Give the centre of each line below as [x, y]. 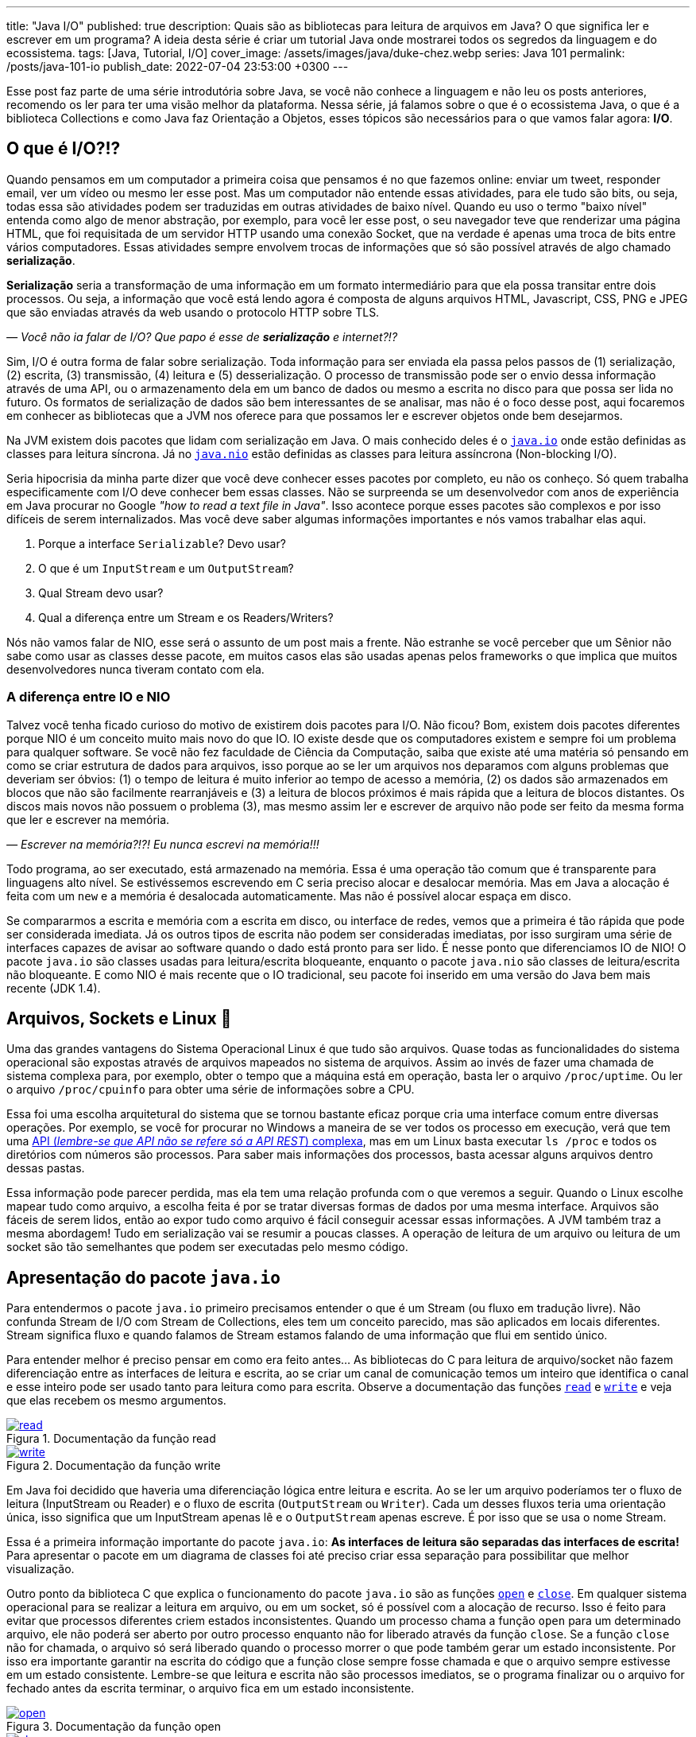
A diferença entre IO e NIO [89, 697]
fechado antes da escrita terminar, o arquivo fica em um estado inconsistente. [211, 1688]
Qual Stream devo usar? [101, 593]
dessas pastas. [46, 1168]
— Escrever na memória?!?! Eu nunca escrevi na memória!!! [163, 844]
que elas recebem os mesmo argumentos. [116, 1401]
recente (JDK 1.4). [54, 988]
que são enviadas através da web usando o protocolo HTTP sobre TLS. [193, 312]
